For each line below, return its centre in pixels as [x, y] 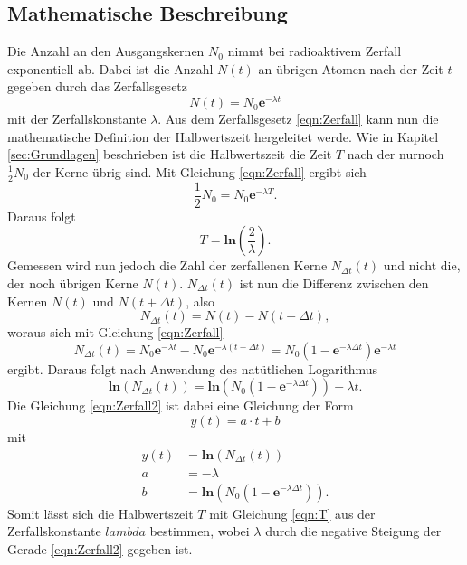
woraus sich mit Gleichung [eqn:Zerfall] [115, 332]
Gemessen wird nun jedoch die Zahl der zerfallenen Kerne [167, 265]
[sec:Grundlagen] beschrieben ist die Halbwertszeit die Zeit [170, 154]
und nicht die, [422, 265]
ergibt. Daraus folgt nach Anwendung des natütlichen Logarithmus [193, 368]
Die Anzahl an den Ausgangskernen [106, 51]
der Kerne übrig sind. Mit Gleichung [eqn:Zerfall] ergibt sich [200, 171]
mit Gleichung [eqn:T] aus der [292, 513]
